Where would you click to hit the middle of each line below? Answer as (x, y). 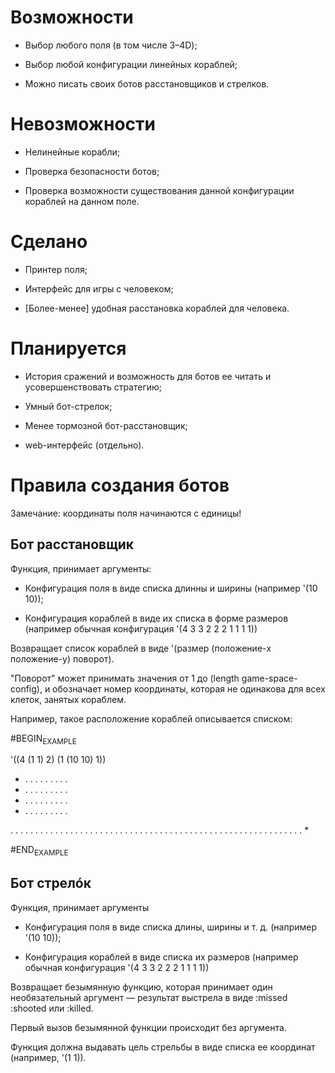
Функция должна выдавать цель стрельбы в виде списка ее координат (163, 1047)
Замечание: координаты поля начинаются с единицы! (126, 513)
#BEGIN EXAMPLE (43, 739)
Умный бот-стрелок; (68, 406)
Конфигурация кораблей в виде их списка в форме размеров (156, 618)
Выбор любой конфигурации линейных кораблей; (131, 64)
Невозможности (83, 124)
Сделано (49, 242)
